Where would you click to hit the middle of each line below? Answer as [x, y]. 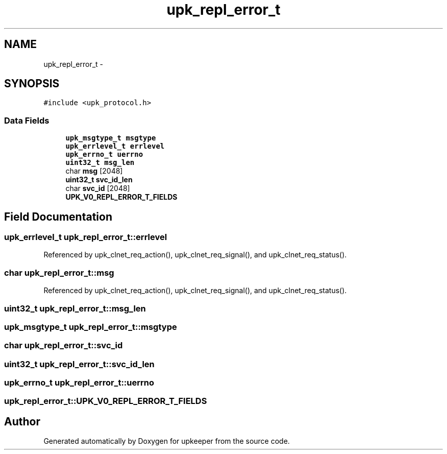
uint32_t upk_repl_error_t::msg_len [75, 308]
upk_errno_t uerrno [104, 154]
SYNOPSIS [32, 84]
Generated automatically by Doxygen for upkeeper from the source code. [167, 441]
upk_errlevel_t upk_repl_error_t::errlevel [86, 237]
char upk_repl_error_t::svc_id [64, 345]
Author [22, 421]
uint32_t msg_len [100, 163]
